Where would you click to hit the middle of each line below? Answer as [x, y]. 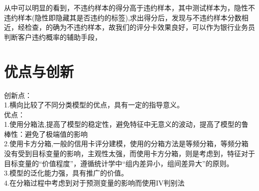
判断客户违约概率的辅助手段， [53, 37]
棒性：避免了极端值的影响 [46, 134]
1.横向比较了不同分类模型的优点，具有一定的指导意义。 [94, 105]
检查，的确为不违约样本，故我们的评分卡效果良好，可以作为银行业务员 [140, 27]
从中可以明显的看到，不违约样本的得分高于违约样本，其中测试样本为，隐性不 [129, 7]
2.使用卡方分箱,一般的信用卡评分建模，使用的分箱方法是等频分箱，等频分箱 [126, 143]
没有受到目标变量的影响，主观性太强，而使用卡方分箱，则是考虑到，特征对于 [129, 153]
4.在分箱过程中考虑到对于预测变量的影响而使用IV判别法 [94, 182]
